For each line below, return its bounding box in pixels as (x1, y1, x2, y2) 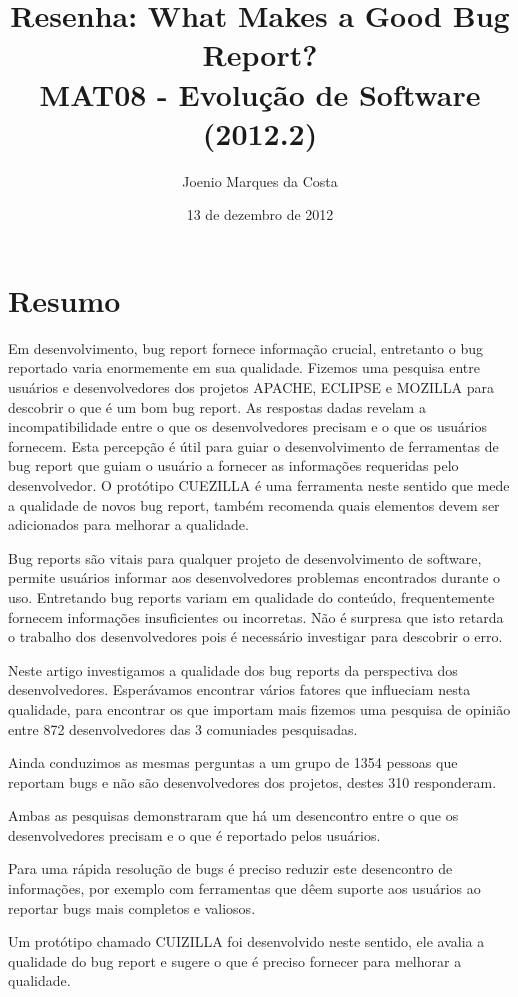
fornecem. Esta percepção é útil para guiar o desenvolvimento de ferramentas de (8, 435, 499, 456)
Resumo (8, 279, 121, 320)
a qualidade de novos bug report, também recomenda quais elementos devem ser (8, 494, 500, 515)
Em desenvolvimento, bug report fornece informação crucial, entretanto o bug (8, 337, 483, 358)
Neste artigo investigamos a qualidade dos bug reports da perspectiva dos (8, 659, 458, 680)
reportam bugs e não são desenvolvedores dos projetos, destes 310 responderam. (8, 771, 497, 792)
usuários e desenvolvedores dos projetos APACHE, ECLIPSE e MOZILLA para (8, 377, 494, 397)
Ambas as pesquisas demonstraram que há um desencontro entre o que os (8, 805, 459, 826)
